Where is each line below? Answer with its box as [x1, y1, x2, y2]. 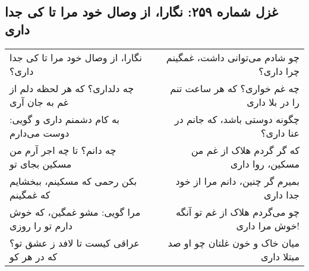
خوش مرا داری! [236, 218, 299, 232]
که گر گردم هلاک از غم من [191, 143, 299, 157]
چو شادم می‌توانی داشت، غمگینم [166, 50, 299, 64]
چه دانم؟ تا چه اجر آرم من [10, 143, 116, 157]
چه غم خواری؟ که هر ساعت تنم [170, 81, 299, 95]
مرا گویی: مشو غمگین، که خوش [10, 204, 141, 219]
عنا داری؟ [261, 125, 299, 140]
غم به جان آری [10, 94, 69, 109]
